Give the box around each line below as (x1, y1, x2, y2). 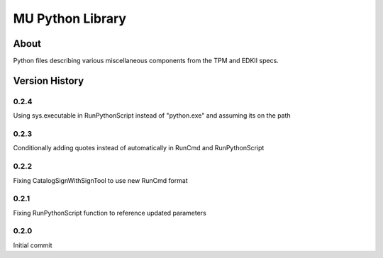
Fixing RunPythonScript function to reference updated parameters (13, 208, 207, 217)
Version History (13, 74, 84, 86)
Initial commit (13, 241, 52, 249)
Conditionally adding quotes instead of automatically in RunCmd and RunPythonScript (13, 144, 265, 152)
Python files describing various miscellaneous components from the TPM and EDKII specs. (13, 57, 279, 65)
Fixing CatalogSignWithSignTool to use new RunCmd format (13, 176, 188, 184)
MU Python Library (13, 11, 127, 26)
